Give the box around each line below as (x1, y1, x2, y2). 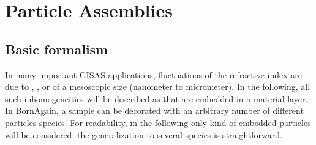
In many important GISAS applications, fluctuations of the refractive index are (5, 68, 303, 81)
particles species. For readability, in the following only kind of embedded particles (5, 116, 311, 128)
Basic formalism (5, 39, 108, 58)
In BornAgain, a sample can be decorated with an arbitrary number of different (5, 104, 304, 117)
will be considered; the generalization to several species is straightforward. (5, 128, 282, 141)
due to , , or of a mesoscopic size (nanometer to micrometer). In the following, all (5, 80, 310, 93)
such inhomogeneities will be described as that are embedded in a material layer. (5, 92, 308, 105)
